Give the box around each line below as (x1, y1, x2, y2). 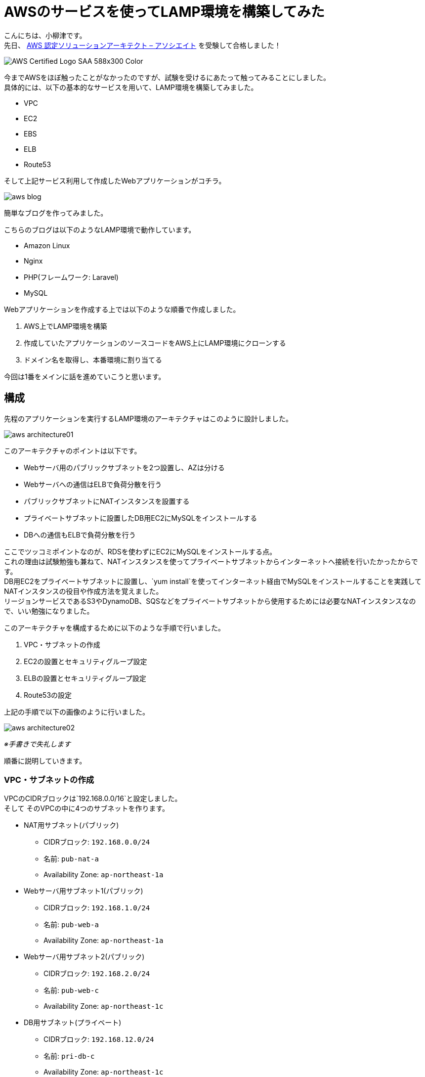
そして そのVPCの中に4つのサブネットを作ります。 (4, 804, 169, 813)
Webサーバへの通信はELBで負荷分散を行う (24, 480, 162, 489)
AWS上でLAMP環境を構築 (24, 321, 107, 330)
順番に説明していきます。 (4, 756, 86, 765)
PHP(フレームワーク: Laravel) (24, 272, 119, 281)
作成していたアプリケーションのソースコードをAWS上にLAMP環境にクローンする (24, 338, 286, 347)
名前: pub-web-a (43, 920, 99, 929)
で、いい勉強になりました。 (4, 606, 94, 615)
